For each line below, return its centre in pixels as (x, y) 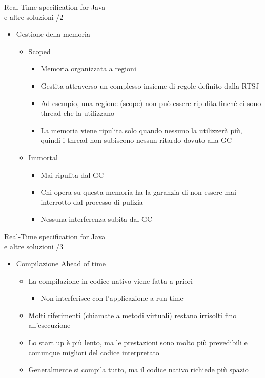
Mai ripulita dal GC (72, 174)
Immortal (43, 157)
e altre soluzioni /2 (34, 17)
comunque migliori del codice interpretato (94, 352)
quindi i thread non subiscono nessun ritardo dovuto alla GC (136, 140)
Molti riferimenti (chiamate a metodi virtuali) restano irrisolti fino (132, 315)
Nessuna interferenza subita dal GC (97, 219)
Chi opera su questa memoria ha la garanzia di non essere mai (138, 192)
